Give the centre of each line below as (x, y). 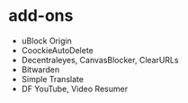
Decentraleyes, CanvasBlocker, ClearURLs (100, 60)
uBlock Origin (47, 41)
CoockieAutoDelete (57, 50)
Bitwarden (40, 70)
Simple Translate (53, 79)
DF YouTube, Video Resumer (74, 89)
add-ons (41, 16)
